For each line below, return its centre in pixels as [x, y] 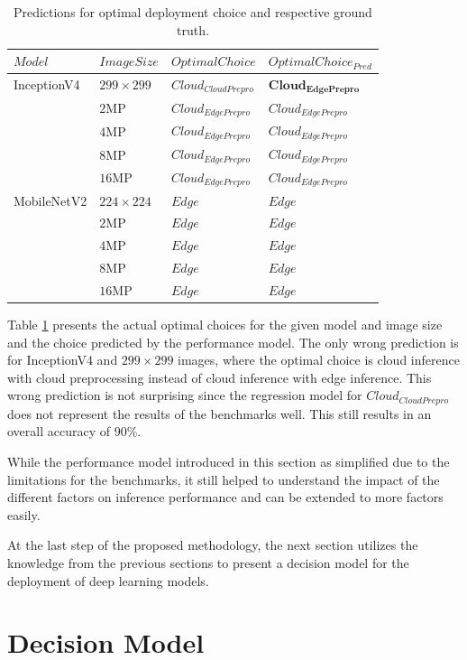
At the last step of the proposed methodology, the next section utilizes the [213, 545]
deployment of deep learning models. [108, 580]
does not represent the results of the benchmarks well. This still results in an [220, 413]
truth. [192, 29]
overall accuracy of [59, 431]
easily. [24, 514]
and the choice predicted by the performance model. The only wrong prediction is [233, 342]
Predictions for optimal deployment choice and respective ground [192, 12]
